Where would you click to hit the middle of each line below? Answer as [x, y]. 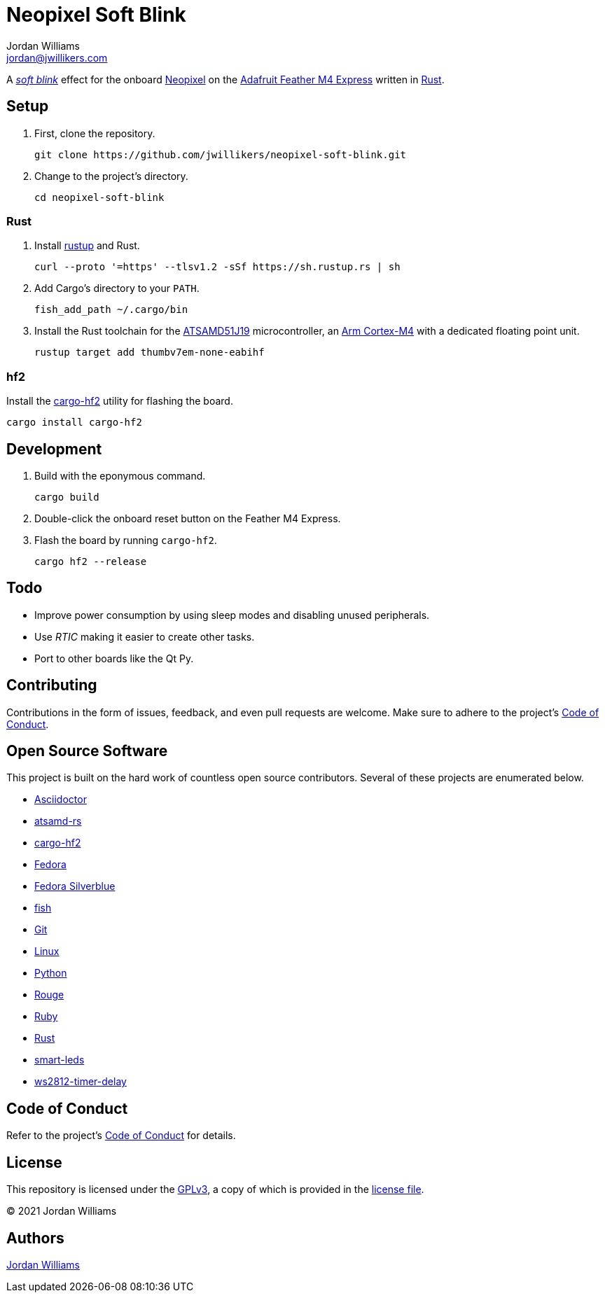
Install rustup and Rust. [87, 246]
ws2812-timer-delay [81, 1082]
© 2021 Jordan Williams [62, 1211]
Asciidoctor [61, 800]
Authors [35, 1238]
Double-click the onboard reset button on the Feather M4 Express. [188, 518]
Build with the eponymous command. [120, 475]
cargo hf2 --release [91, 561]
